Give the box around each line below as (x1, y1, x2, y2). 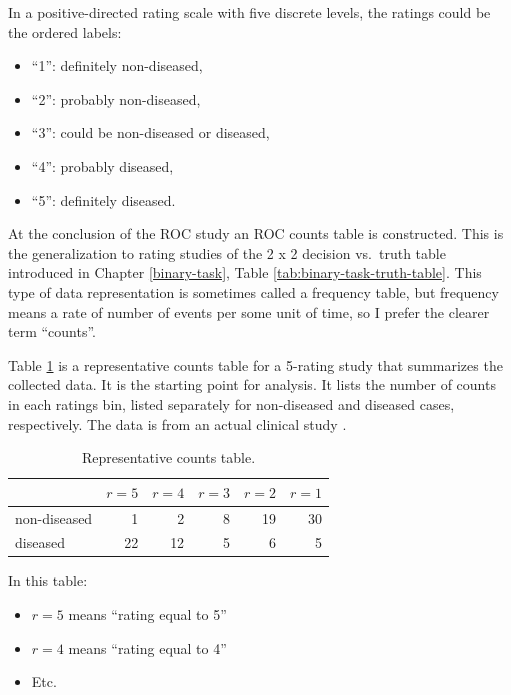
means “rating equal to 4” (68, 637, 227, 658)
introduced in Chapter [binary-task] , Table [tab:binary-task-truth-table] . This (8, 262, 482, 283)
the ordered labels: (8, 21, 122, 42)
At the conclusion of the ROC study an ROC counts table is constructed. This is (8, 223, 504, 244)
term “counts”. (8, 321, 96, 342)
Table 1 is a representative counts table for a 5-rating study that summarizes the (8, 354, 503, 375)
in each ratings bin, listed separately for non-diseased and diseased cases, (8, 393, 455, 414)
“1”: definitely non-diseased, (31, 55, 203, 76)
